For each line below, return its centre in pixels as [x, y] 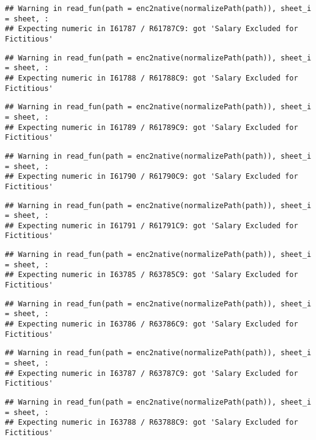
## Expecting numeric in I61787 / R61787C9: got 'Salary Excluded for [152, 29]
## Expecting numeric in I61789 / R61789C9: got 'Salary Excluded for [152, 127]
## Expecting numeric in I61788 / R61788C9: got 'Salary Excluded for [152, 78]
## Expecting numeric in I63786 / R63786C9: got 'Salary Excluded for [152, 324]
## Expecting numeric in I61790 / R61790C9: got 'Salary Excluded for [152, 177]
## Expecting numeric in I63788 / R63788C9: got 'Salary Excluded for [152, 423]
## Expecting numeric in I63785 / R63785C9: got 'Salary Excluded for [152, 275]
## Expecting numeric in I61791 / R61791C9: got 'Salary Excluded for [152, 225]
